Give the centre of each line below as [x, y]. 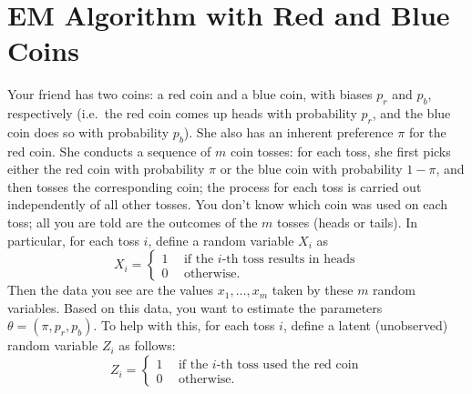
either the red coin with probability [106, 169]
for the [427, 131]
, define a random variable [221, 240]
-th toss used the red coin [287, 364]
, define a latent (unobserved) [365, 325]
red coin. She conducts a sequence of [109, 151]
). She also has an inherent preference [288, 131]
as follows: [147, 345]
